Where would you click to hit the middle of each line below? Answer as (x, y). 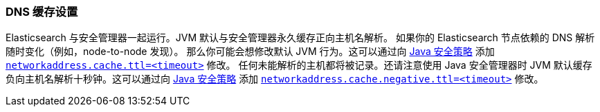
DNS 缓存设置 (42, 12)
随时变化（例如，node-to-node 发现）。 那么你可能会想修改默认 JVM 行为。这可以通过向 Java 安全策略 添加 (250, 52)
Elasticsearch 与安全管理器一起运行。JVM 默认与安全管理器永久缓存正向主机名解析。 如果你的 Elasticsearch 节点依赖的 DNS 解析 (300, 38)
